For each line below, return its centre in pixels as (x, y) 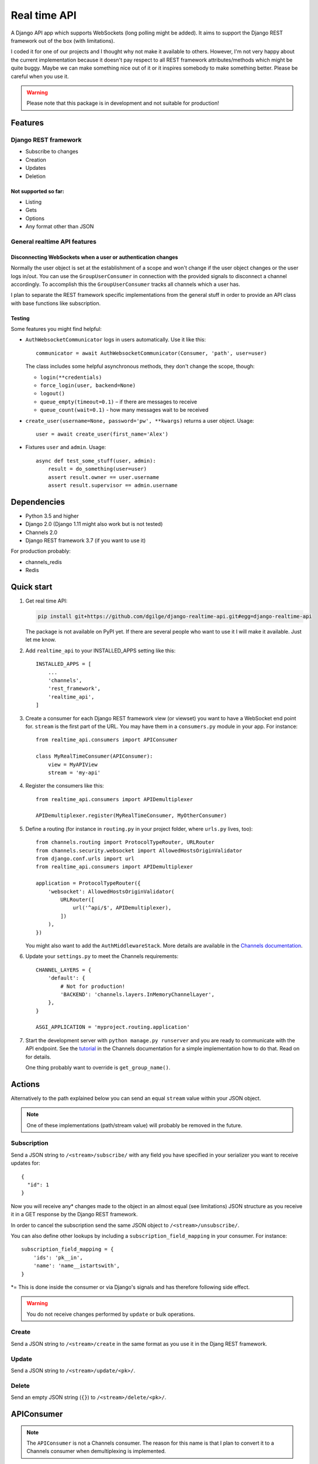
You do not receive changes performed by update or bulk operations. (111, 1314)
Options (35, 218)
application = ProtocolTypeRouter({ (88, 883)
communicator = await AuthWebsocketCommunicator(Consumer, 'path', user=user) (151, 353)
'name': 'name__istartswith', (76, 1266)
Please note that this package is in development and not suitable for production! (123, 103)
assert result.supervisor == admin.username (113, 485)
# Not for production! (93, 986)
